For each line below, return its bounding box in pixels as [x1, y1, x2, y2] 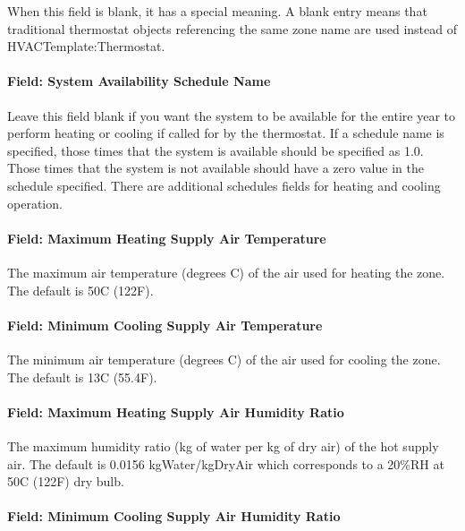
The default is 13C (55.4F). [7, 367, 157, 386]
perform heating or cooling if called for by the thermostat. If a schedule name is [7, 124, 444, 142]
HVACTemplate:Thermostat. [7, 37, 165, 56]
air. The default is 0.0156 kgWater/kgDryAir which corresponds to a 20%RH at [7, 454, 444, 473]
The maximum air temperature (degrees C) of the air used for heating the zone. [7, 262, 445, 281]
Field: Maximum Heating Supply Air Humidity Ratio [7, 402, 344, 421]
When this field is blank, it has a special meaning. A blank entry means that [7, 2, 427, 20]
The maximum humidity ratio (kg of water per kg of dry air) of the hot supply [7, 436, 439, 455]
